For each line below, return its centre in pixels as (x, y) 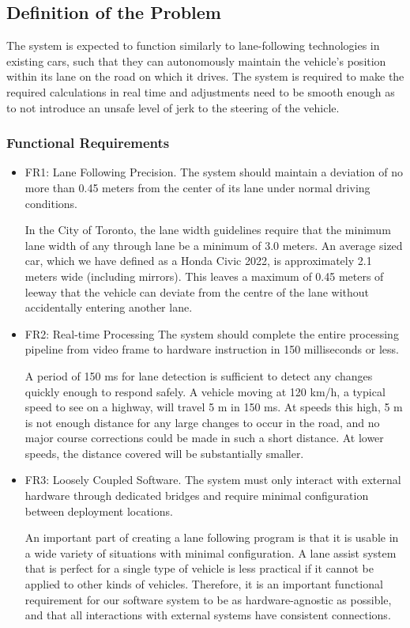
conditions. (51, 203)
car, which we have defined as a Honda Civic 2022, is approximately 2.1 (198, 261)
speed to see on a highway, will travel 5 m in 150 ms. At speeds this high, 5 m (214, 407)
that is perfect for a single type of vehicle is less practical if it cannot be (199, 568)
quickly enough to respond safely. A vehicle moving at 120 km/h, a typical (205, 391)
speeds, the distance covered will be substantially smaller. (164, 453)
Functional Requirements (88, 143)
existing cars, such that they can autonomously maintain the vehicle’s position (196, 61)
